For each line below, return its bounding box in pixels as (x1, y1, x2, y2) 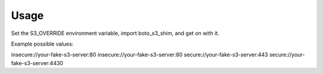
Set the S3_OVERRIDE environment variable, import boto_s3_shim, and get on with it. (11, 30, 220, 37)
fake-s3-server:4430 (11, 59, 63, 66)
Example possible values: (11, 40, 74, 47)
